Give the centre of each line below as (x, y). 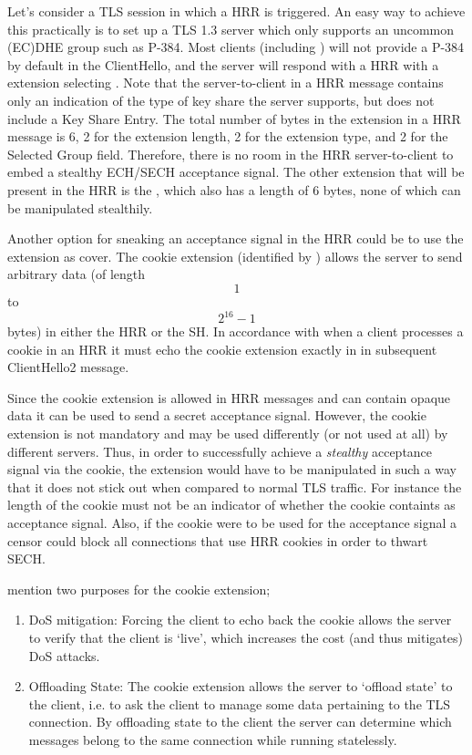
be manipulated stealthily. (80, 207)
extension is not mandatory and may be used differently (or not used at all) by (228, 433)
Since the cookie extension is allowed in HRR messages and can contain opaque (229, 397)
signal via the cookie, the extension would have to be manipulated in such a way (232, 469)
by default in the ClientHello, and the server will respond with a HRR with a (223, 64)
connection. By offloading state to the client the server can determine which (240, 722)
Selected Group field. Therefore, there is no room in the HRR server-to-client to (231, 154)
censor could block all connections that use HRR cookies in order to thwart (218, 540)
